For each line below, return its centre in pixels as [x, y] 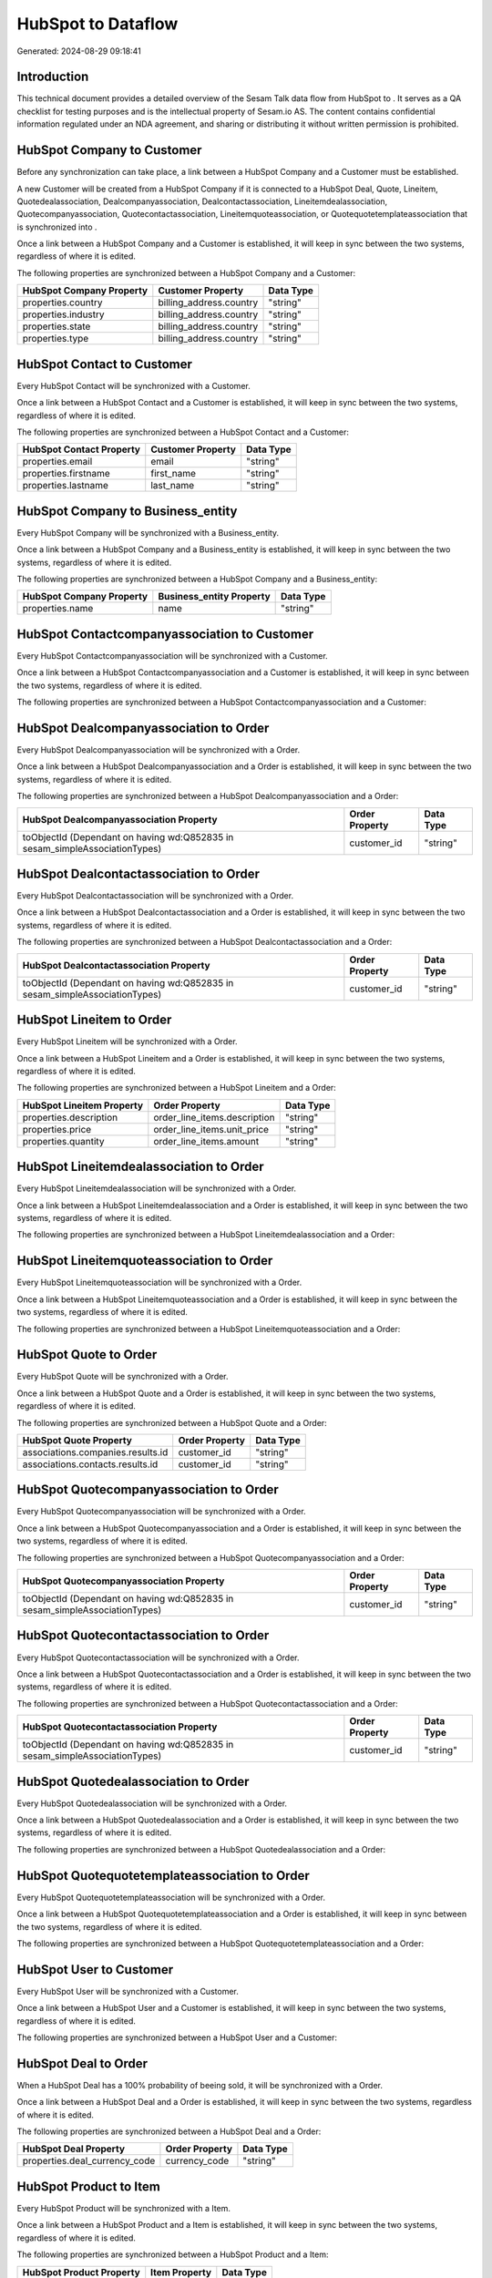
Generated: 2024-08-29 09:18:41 [79, 51]
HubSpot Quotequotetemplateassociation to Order [163, 1876]
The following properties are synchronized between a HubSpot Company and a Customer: [186, 272]
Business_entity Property [214, 597]
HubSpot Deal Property [74, 2149]
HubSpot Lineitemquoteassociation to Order [145, 1261]
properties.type [56, 339]
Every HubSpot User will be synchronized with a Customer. [128, 1991]
